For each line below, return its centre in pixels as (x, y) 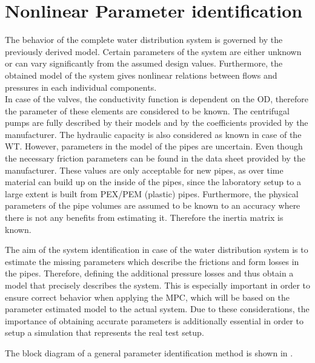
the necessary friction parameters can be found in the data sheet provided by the (155, 158)
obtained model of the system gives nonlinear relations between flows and (141, 75)
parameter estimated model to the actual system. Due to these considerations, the (157, 309)
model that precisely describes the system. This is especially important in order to (157, 285)
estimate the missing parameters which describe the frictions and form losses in (152, 261)
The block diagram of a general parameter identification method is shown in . (149, 352)
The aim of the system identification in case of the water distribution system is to (157, 250)
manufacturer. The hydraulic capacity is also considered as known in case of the (153, 134)
